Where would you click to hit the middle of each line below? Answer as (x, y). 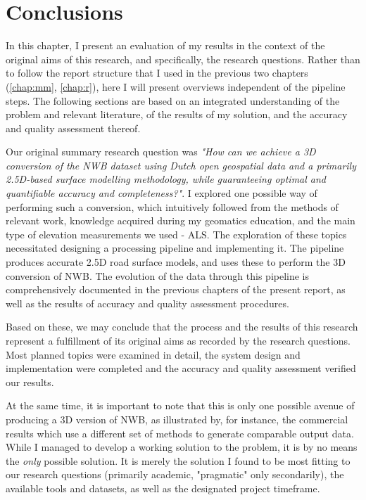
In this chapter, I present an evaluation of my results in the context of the (165, 45)
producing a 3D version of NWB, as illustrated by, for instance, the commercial (177, 419)
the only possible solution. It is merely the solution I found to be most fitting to (178, 460)
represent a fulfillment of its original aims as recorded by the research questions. (178, 340)
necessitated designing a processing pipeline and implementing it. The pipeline (175, 248)
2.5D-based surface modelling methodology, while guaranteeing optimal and (166, 179)
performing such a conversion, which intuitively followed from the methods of (172, 206)
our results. (30, 382)
